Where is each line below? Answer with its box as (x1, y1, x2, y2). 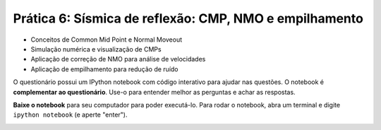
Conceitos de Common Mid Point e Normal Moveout (30, 35, 183, 44)
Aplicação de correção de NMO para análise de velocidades (30, 55, 206, 64)
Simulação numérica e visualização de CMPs (30, 45, 162, 53)
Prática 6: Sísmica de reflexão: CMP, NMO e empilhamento (13, 11, 363, 26)
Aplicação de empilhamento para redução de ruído (30, 64, 179, 73)
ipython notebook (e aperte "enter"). (13, 110, 128, 119)
